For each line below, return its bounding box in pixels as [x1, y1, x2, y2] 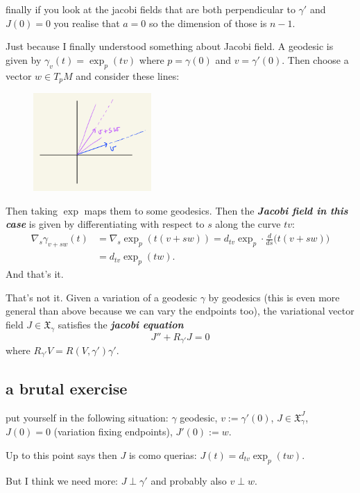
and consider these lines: [76, 68, 180, 83]
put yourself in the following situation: [6, 410, 169, 424]
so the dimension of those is [148, 15, 267, 30]
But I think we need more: [6, 473, 118, 487]
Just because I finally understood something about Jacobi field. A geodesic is [6, 39, 334, 53]
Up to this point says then [6, 448, 117, 462]
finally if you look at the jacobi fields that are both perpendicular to [6, 2, 295, 16]
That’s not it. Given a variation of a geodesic [6, 290, 198, 304]
